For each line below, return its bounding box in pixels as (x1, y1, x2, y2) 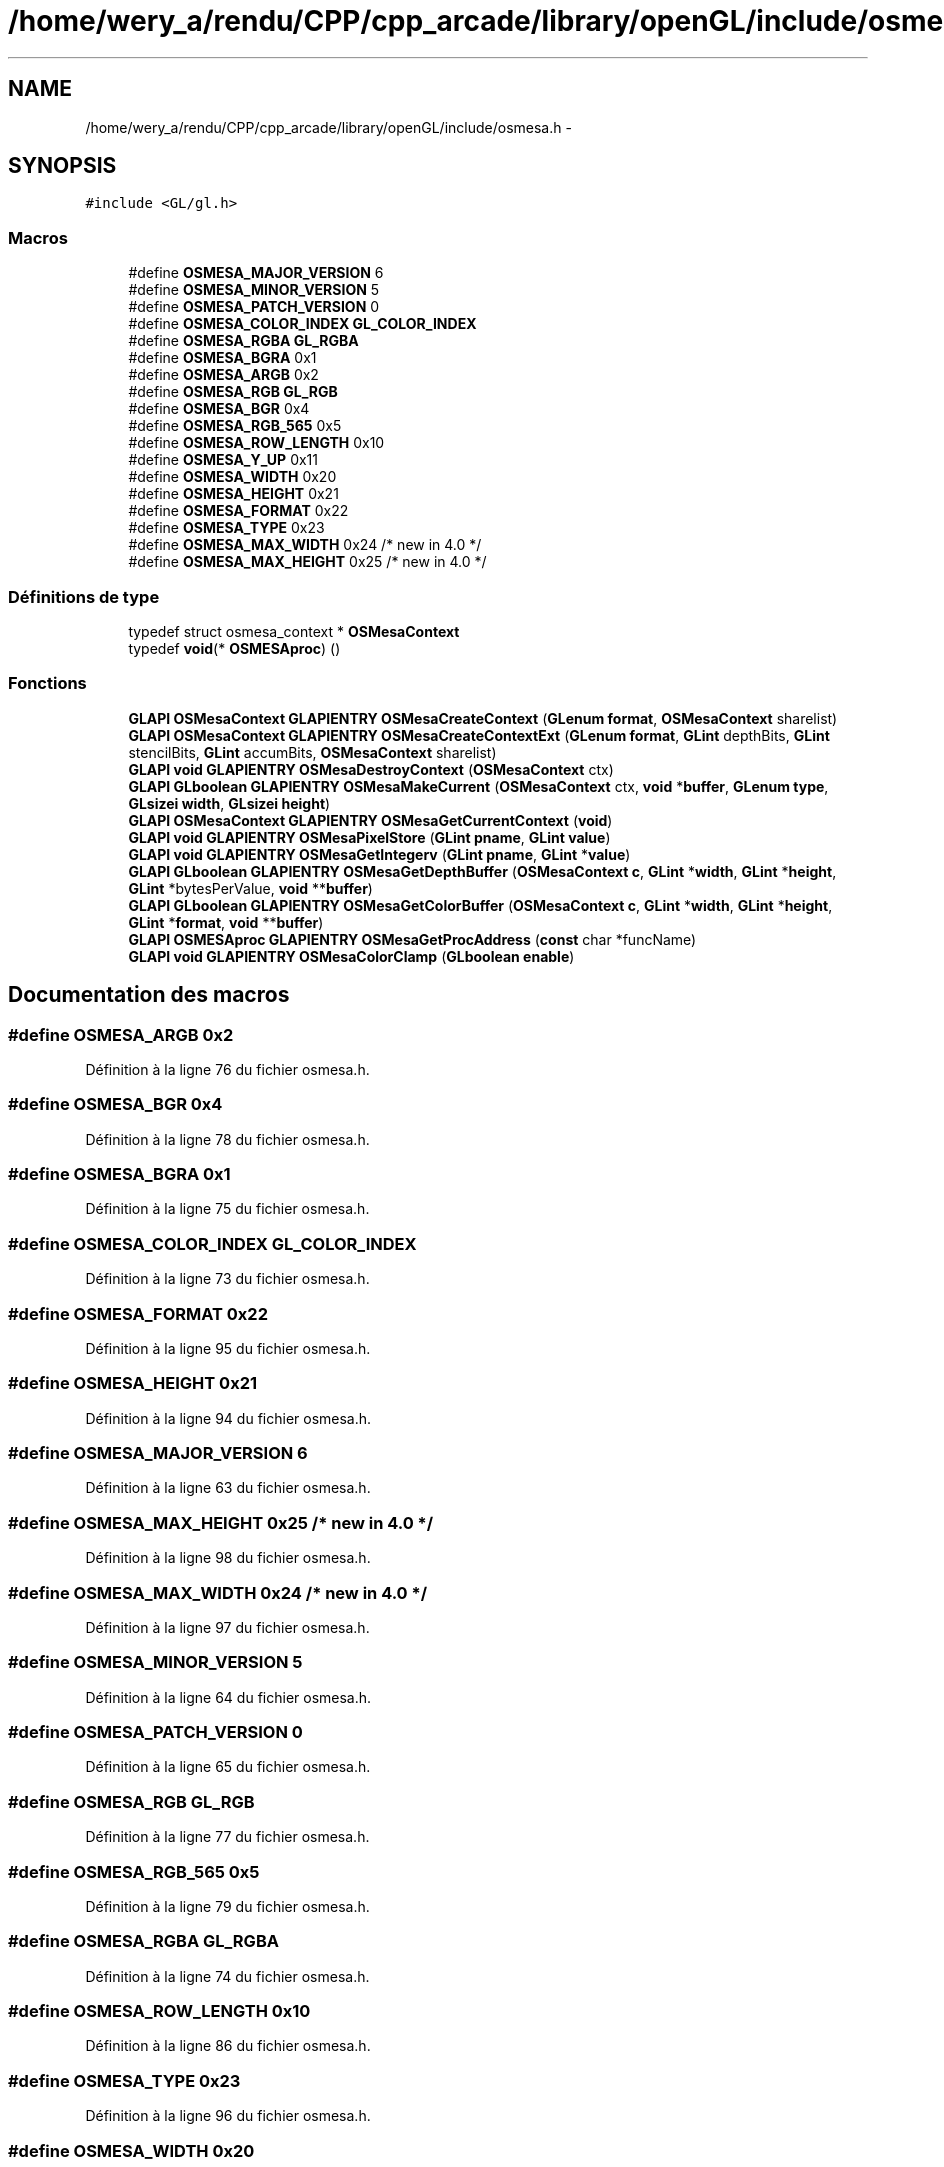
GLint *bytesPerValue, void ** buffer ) (128, 879, 373, 897)
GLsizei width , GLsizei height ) (128, 794, 331, 812)
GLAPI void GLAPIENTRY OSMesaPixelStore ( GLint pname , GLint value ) (128, 828, 611, 846)
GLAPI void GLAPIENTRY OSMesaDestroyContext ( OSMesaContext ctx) (128, 760, 614, 778)
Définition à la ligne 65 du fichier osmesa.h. (85, 1758, 371, 1776)
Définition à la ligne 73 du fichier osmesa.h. (85, 1270, 370, 1288)
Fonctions (8, 673, 87, 694)
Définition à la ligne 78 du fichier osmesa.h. (85, 1130, 370, 1148)
